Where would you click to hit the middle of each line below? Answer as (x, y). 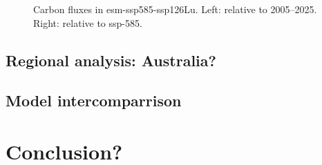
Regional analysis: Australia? (111, 60)
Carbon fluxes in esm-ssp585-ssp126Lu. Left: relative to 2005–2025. (175, 9)
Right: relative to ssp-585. (88, 22)
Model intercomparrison (94, 100)
